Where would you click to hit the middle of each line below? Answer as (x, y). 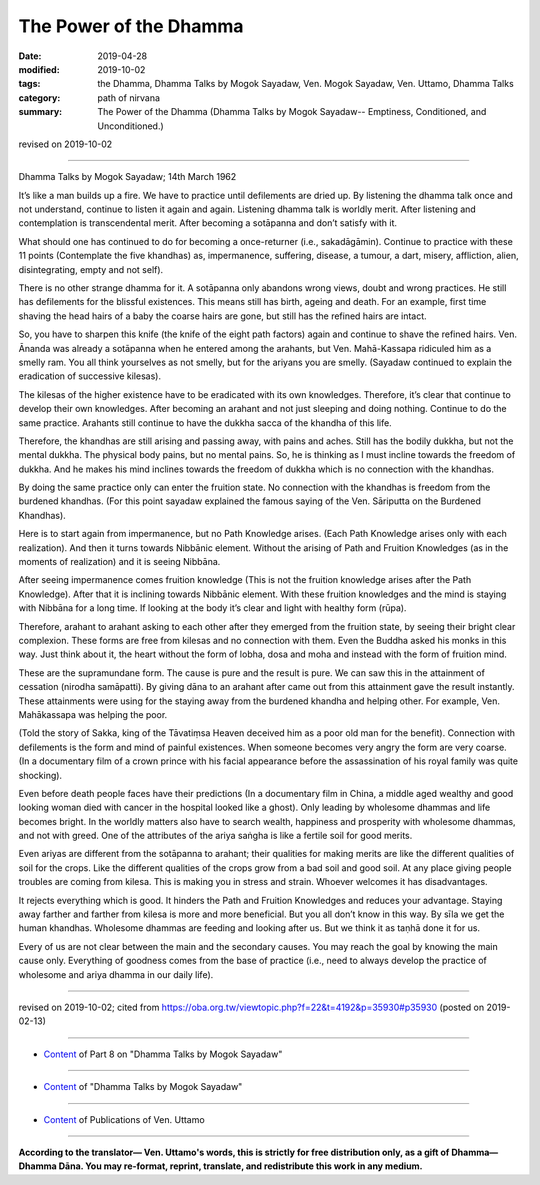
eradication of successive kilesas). (90, 376)
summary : (40, 112)
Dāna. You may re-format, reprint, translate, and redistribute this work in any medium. (241, 1166)
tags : (29, 84)
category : (39, 97)
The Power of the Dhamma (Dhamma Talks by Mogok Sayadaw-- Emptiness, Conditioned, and (292, 112)
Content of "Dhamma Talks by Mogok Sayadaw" (143, 1087)
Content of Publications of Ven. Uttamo (124, 1119)
